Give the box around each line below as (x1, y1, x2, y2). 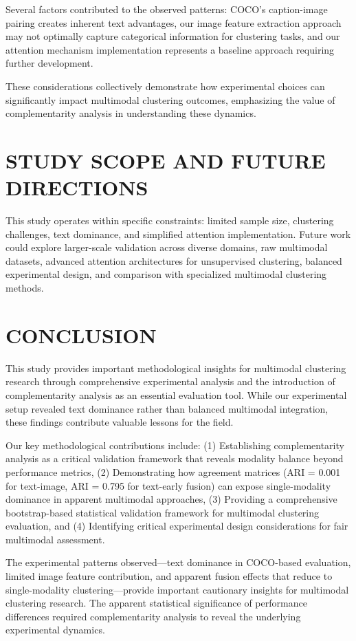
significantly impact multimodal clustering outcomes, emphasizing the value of (5, 92, 335, 107)
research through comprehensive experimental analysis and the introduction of (5, 374, 335, 389)
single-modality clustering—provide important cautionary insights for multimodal (5, 582, 349, 596)
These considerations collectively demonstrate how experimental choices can (5, 78, 325, 93)
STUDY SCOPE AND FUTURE (5, 146, 326, 174)
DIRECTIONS (5, 173, 148, 202)
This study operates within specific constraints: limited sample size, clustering (5, 213, 334, 228)
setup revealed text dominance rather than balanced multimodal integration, (5, 401, 329, 415)
